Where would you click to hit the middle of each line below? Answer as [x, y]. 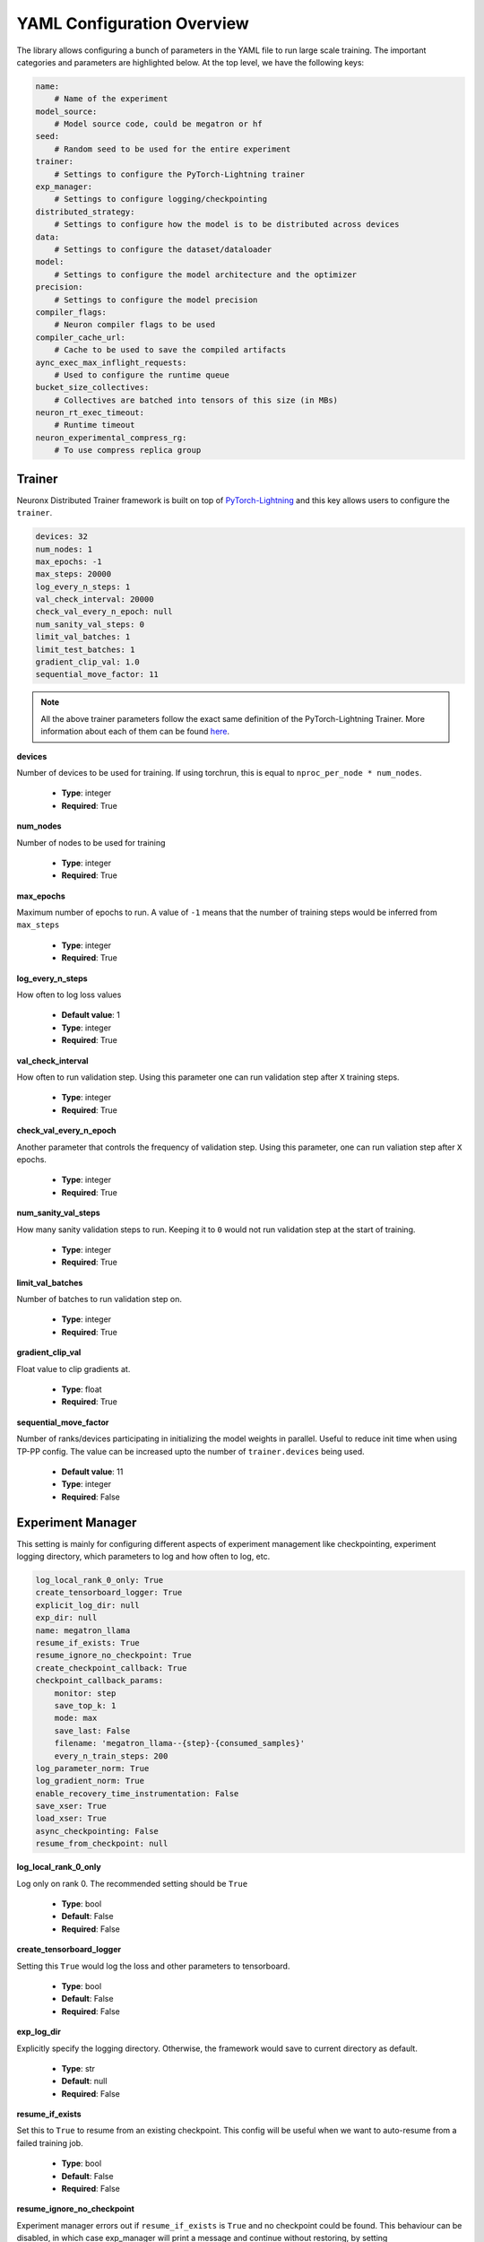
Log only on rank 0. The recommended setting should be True [132, 1883]
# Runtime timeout [95, 425]
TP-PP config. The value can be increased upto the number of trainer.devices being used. [190, 1451]
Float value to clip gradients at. [73, 1369]
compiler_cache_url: [80, 337]
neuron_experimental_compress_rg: [111, 438]
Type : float [82, 1389]
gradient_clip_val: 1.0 [88, 662]
